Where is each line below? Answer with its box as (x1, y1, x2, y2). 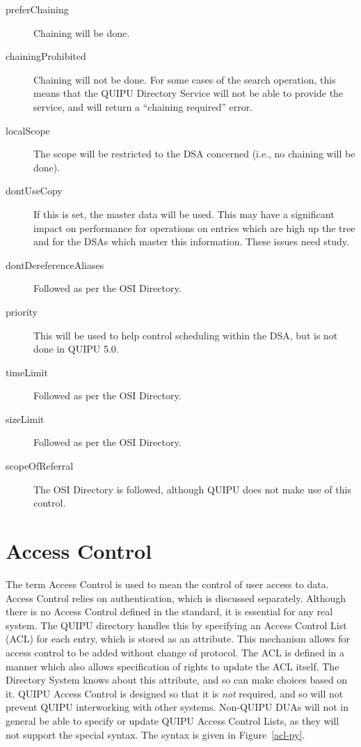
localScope (6, 123, 50, 137)
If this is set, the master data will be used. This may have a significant (33, 206, 335, 221)
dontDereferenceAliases (6, 257, 104, 272)
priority (6, 304, 38, 318)
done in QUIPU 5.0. (33, 341, 119, 356)
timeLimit (6, 364, 48, 379)
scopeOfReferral (6, 459, 74, 473)
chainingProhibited (6, 49, 86, 63)
